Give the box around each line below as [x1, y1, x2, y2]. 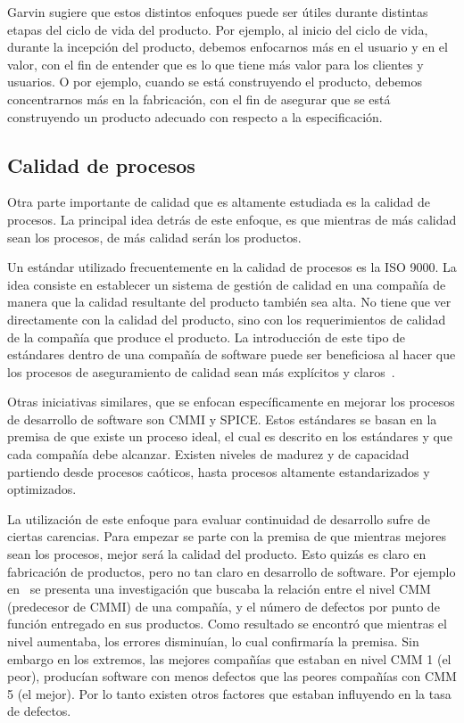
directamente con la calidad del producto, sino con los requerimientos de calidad [7, 309, 446, 328]
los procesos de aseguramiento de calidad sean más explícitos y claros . [7, 362, 395, 381]
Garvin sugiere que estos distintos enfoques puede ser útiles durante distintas [7, 3, 428, 21]
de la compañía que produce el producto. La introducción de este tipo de [7, 327, 406, 346]
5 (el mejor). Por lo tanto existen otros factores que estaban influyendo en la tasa [7, 684, 452, 702]
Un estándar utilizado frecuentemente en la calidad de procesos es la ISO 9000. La [7, 258, 457, 276]
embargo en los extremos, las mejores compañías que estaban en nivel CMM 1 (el [7, 649, 452, 668]
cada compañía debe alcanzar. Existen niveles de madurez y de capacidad [7, 445, 410, 464]
